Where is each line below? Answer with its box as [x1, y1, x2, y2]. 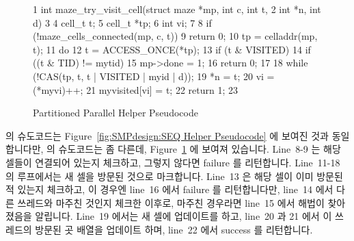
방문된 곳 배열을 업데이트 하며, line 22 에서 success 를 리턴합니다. [35, 222, 313, 236]
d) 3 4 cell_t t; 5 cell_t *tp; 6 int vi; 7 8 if [33, 15, 212, 29]
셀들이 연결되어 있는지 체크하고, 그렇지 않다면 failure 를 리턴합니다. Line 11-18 [5, 155, 340, 169]
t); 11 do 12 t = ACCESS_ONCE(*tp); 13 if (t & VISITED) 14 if [33, 42, 311, 56]
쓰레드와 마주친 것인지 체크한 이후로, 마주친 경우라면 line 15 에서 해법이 [17, 195, 325, 210]
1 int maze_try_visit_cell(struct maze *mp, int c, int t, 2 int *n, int [33, 2, 321, 16]
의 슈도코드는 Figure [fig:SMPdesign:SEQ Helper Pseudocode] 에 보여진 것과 [5, 128, 329, 142]
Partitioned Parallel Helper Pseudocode [33, 105, 198, 120]
